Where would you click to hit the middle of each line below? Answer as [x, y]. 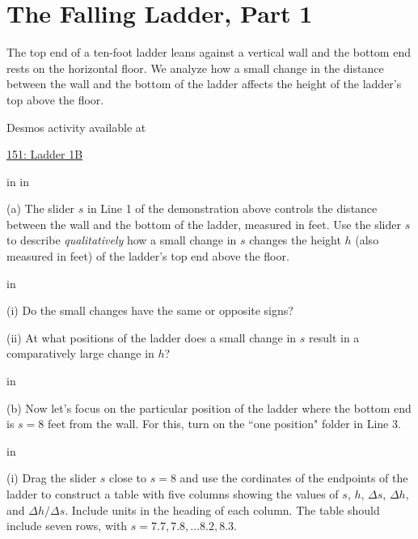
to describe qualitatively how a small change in [122, 240]
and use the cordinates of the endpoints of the [294, 478]
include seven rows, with [67, 526]
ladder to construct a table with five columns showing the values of [173, 494]
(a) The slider [41, 208]
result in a [334, 337]
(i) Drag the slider [52, 478]
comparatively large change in [80, 353]
